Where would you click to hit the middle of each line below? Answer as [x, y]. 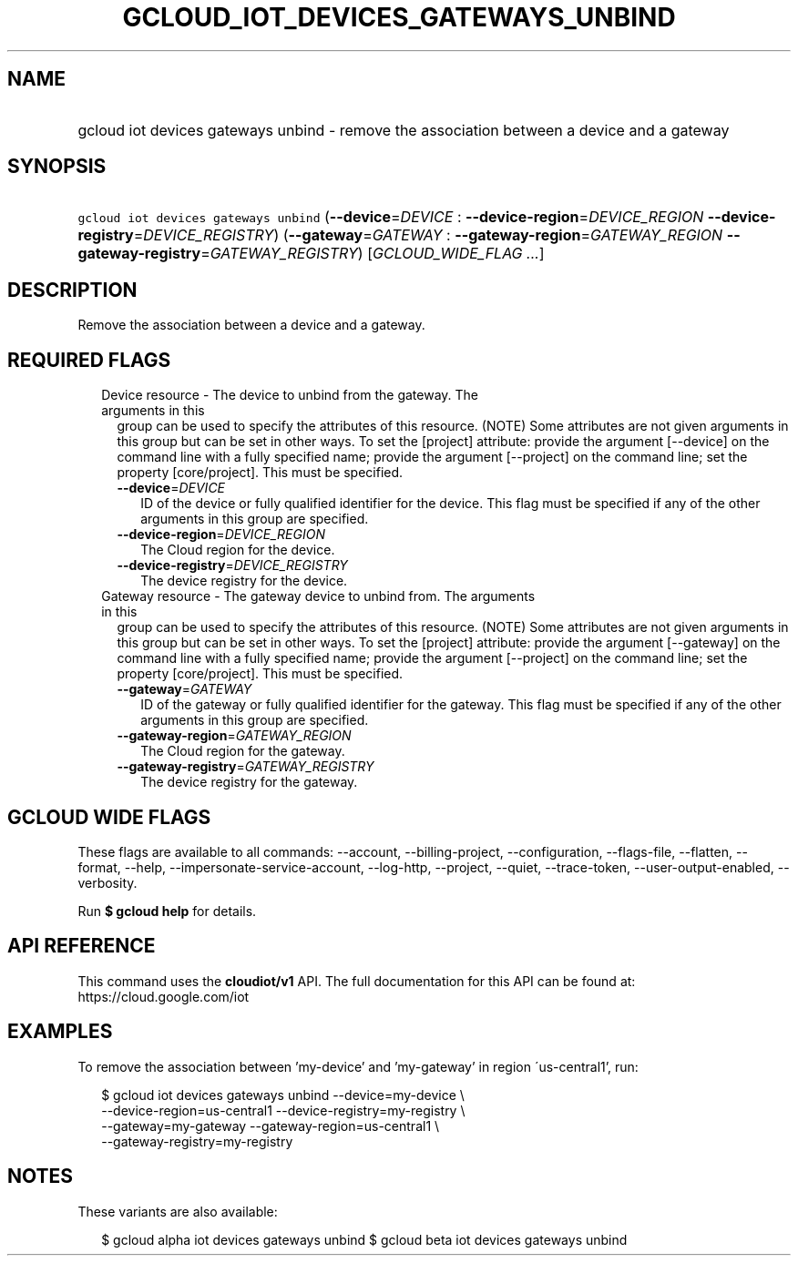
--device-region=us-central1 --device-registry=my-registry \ [283, 1110]
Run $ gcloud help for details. [167, 911]
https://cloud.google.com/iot [164, 996]
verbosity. [107, 882]
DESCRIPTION [72, 290]
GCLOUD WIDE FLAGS [109, 817]
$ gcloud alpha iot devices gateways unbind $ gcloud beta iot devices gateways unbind [364, 1239]
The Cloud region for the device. [238, 550]
